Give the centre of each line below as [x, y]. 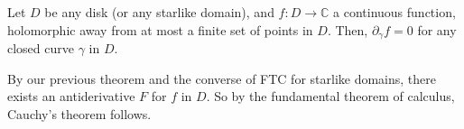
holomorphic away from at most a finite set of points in [160, 29]
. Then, [348, 29]
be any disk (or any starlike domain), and [159, 12]
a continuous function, [394, 12]
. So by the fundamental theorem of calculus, [330, 96]
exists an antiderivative [71, 96]
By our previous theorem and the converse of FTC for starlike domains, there [222, 78]
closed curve [41, 48]
